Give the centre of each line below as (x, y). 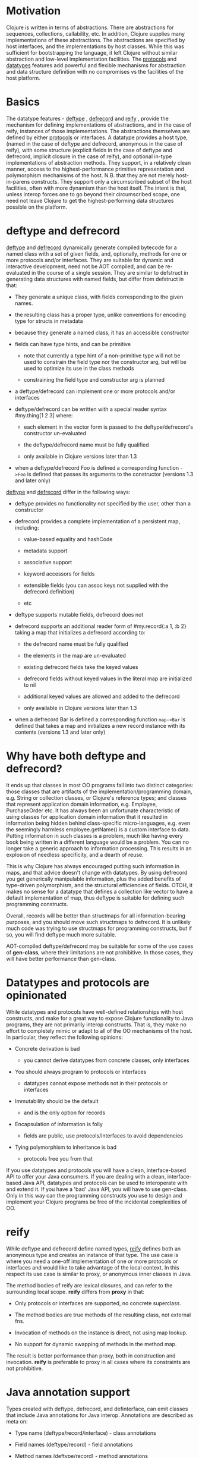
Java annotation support (68, 1392)
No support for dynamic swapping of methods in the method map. (96, 1344)
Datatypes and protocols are (78, 983)
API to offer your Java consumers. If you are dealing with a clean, (86, 1176)
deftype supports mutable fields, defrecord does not (79, 614)
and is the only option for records (64, 1113)
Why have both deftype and (76, 756)
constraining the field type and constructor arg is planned (94, 379)
